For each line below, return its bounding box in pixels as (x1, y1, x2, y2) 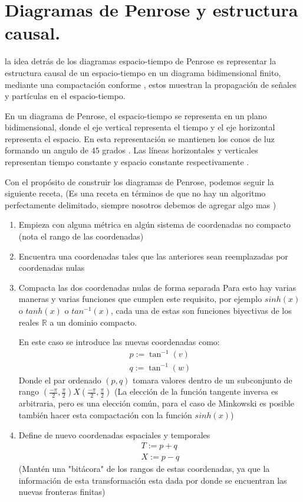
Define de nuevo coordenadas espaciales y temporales (18, 428, 210, 441)
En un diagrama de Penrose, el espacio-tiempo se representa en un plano (5, 109, 267, 122)
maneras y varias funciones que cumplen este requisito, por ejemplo (18, 293, 262, 305)
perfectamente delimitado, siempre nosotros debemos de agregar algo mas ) (5, 198, 276, 211)
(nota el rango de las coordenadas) (18, 230, 144, 242)
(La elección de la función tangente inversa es (114, 385, 278, 398)
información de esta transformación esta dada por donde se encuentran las (18, 474, 287, 486)
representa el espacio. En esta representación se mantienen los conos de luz (5, 132, 275, 145)
